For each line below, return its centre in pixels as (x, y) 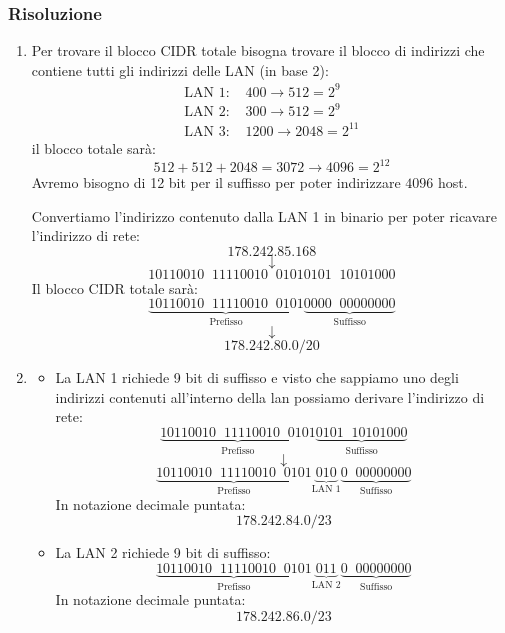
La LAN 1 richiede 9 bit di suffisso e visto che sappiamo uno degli (257, 376)
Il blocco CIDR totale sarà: (114, 287)
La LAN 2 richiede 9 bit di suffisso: (163, 552)
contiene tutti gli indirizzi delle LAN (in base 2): (180, 69)
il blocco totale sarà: (93, 148)
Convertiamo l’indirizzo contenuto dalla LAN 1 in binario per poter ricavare (264, 215)
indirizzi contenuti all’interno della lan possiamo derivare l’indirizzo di (270, 396)
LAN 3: (207, 131)
